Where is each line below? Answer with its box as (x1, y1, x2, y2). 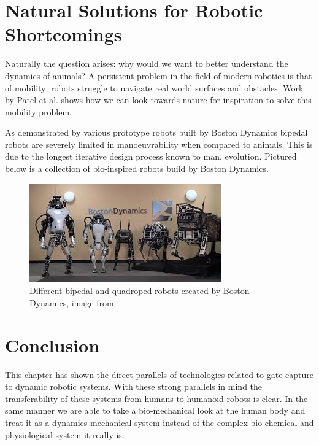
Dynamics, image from (29, 296, 114, 309)
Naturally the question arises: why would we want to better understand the (5, 57, 288, 70)
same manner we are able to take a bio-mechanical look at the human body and (5, 404, 306, 417)
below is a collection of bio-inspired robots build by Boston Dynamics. (5, 162, 269, 175)
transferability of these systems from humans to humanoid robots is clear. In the (5, 392, 308, 404)
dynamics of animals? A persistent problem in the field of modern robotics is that (5, 69, 312, 82)
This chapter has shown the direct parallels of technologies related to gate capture (5, 368, 313, 381)
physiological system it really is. (5, 428, 125, 441)
